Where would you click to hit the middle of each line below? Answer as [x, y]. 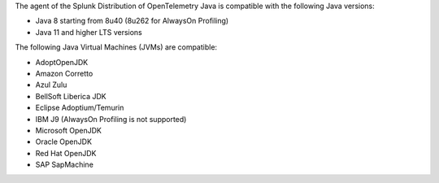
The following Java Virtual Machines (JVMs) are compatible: [116, 47]
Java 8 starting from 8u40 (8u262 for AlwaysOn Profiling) [132, 21]
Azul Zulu [51, 85]
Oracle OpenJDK [64, 142]
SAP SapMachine [64, 165]
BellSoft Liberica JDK [71, 96]
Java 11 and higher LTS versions [89, 32]
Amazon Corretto [64, 73]
